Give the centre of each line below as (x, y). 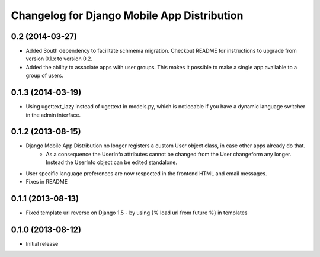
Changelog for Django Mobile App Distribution (127, 15)
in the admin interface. (53, 115)
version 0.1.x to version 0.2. (59, 59)
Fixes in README (47, 181)
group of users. (44, 76)
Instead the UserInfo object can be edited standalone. (112, 162)
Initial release (42, 243)
